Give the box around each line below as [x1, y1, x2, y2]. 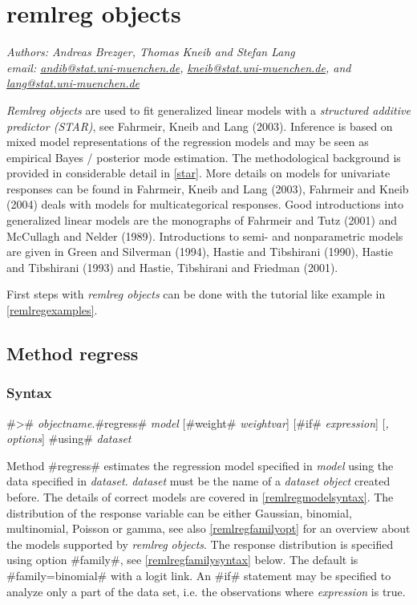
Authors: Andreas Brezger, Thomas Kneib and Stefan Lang [6, 43, 295, 60]
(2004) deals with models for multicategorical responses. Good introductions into [6, 196, 404, 213]
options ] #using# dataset [6, 430, 132, 447]
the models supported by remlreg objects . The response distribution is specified [6, 535, 394, 552]
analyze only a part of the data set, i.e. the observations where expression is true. [6, 583, 406, 599]
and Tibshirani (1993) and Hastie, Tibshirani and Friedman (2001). [6, 258, 338, 275]
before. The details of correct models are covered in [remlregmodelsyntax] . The [6, 489, 394, 505]
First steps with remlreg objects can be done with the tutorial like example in [6, 286, 386, 302]
